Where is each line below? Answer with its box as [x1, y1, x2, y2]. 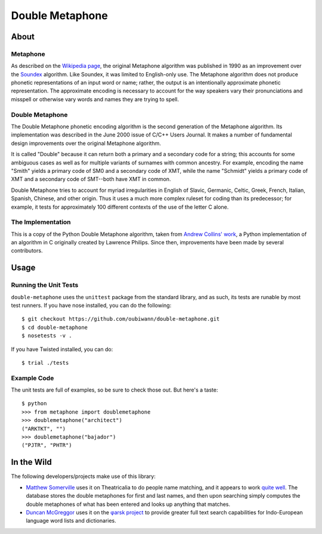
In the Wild [11, 457, 52, 467]
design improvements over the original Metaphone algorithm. [11, 139, 161, 147]
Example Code [11, 374, 54, 382]
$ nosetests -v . [21, 333, 72, 339]
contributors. [11, 247, 43, 254]
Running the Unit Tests [11, 281, 79, 289]
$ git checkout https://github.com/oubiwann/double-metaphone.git [21, 316, 220, 322]
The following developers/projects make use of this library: [11, 473, 156, 480]
